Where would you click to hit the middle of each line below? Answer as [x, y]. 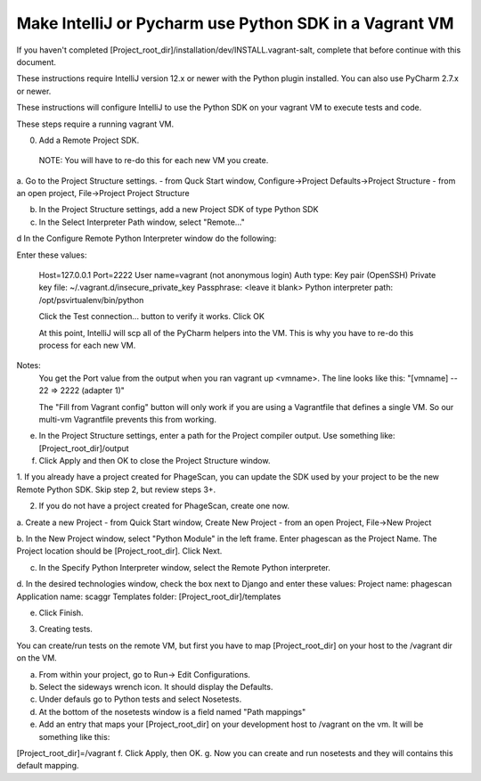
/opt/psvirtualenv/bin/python [91, 300]
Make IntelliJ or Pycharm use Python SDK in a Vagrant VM [235, 23]
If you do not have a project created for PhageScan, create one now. [164, 506]
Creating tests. [66, 629]
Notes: [29, 366]
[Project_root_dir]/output [84, 448]
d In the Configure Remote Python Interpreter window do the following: [147, 238]
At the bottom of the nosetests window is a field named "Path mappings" [172, 711]
